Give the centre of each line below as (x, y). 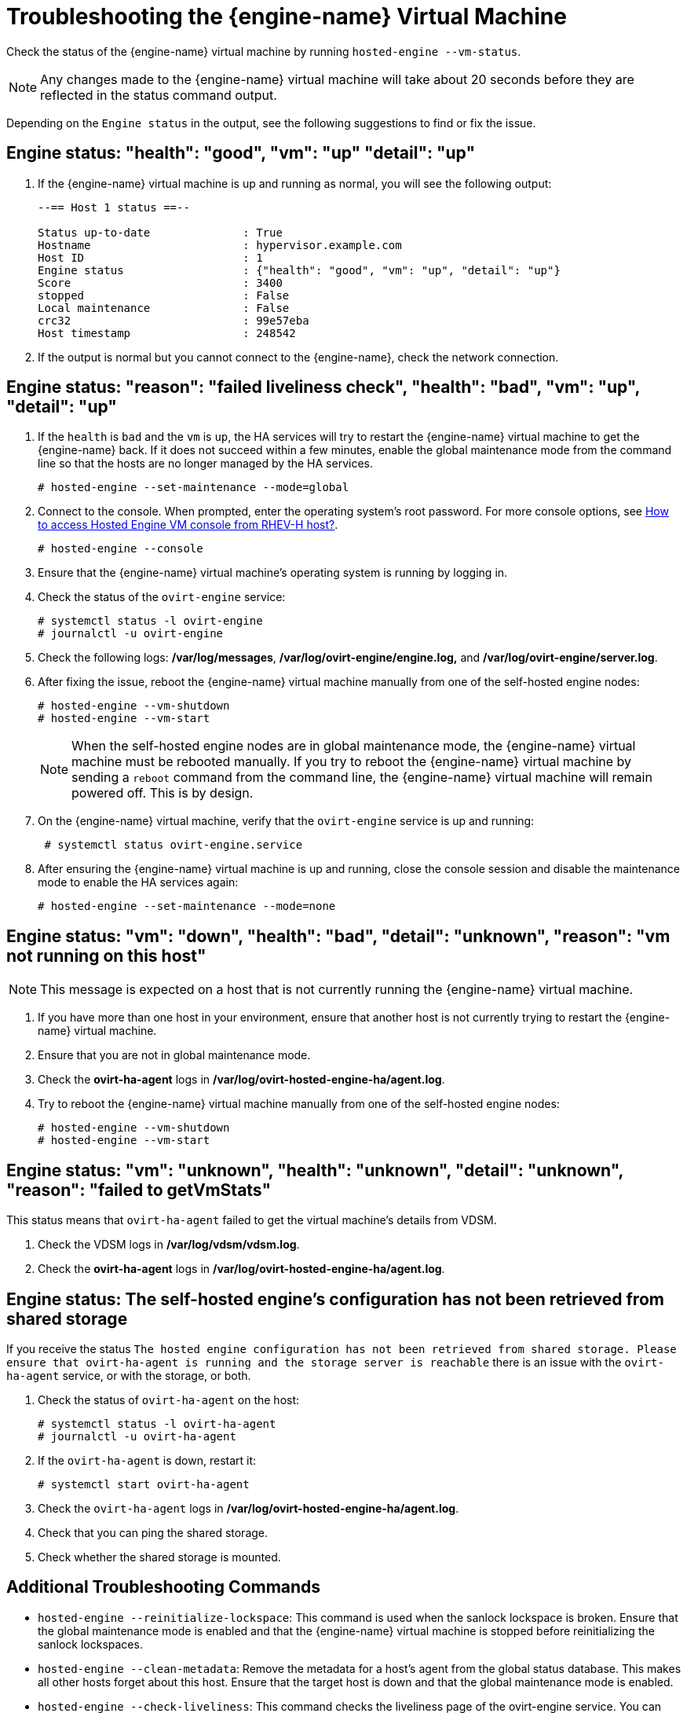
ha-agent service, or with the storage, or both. (129, 1375)
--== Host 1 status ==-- (114, 207)
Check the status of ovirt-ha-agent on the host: (169, 1399)
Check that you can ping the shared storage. (153, 1532)
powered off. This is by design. (163, 793)
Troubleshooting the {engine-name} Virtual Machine (287, 17)
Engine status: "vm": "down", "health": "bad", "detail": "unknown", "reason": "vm (338, 936)
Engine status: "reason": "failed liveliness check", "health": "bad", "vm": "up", (323, 387)
